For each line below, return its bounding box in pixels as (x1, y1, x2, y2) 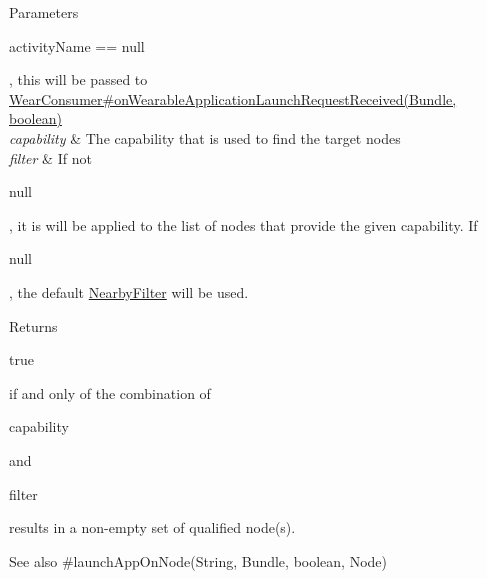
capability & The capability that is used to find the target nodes (9, 127, 401, 148)
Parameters (9, 2, 79, 22)
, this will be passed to (9, 69, 148, 90)
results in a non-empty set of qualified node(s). (9, 517, 296, 538)
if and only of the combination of (9, 382, 211, 403)
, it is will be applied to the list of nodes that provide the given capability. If (9, 214, 478, 235)
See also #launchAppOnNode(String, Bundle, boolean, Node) (9, 550, 387, 571)
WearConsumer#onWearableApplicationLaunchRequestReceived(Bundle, (9, 88, 457, 109)
